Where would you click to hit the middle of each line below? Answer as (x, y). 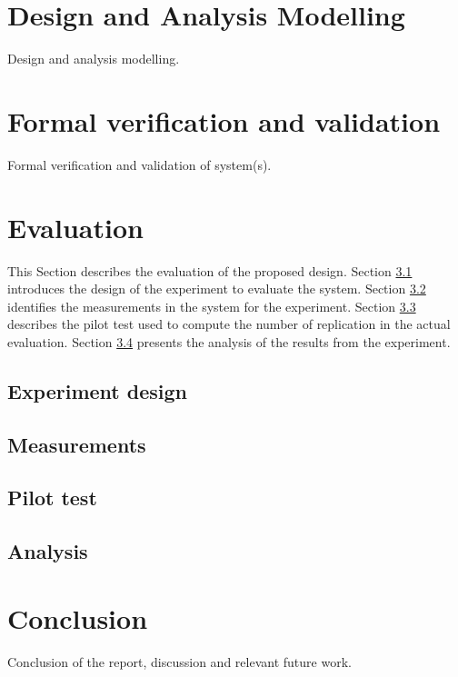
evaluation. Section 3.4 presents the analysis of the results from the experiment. (229, 341)
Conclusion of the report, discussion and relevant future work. (179, 661)
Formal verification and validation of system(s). (139, 164)
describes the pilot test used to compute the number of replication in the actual (229, 324)
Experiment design (98, 390)
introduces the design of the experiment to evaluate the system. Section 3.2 (217, 289)
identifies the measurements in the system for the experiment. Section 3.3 (212, 306)
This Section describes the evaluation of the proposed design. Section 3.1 (210, 270)
